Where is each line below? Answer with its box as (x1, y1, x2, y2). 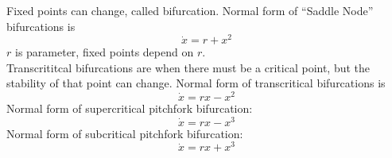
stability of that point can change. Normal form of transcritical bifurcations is (6, 75, 386, 91)
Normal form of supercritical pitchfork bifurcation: (6, 100, 253, 117)
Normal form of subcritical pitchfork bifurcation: (6, 125, 243, 141)
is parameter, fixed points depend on (14, 44, 194, 60)
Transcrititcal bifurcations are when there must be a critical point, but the (6, 59, 371, 75)
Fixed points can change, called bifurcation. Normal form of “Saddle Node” (6, 2, 374, 18)
